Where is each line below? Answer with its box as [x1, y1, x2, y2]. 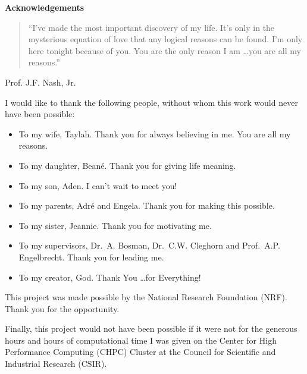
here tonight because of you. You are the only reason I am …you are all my [28, 44, 301, 56]
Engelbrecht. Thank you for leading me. [18, 250, 164, 263]
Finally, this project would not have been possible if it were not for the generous [5, 322, 297, 335]
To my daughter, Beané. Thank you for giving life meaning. [18, 159, 236, 171]
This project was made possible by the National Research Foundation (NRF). [5, 291, 287, 303]
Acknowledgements [5, 1, 84, 13]
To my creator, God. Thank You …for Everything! [18, 271, 201, 283]
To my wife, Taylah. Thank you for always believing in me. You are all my [18, 127, 291, 140]
